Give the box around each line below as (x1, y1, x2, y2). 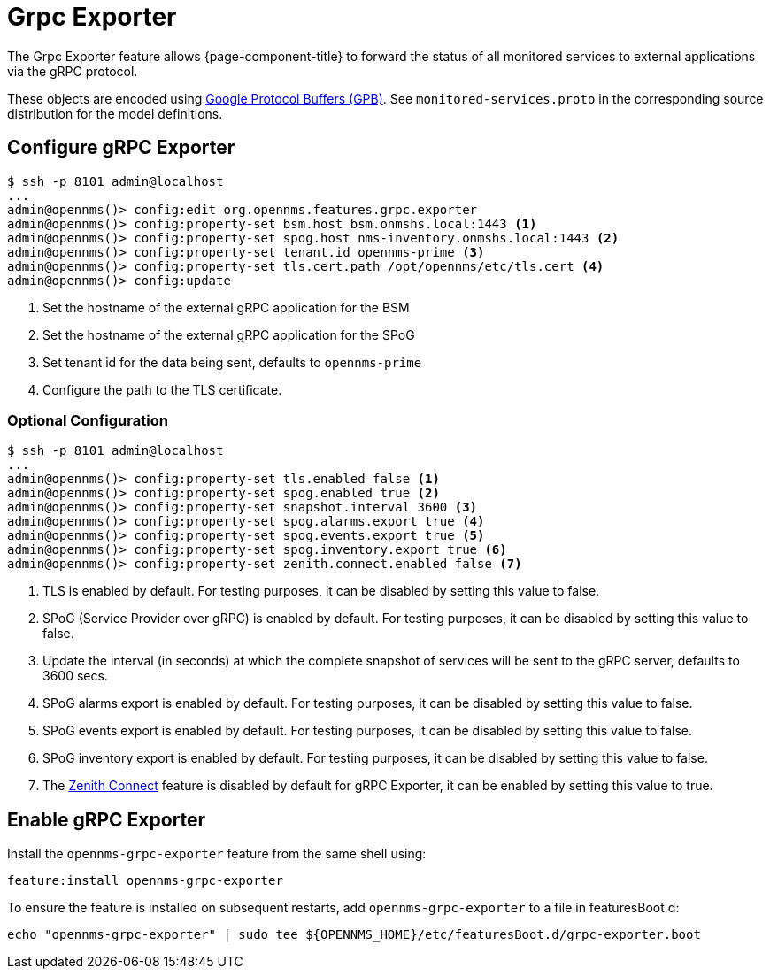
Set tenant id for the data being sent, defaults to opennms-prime (42, 354, 422, 370)
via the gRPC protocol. (7, 63, 138, 79)
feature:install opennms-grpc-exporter (7, 873, 283, 888)
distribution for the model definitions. (7, 105, 223, 121)
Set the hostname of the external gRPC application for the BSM (42, 299, 410, 315)
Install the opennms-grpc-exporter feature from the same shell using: (7, 846, 427, 862)
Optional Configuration (7, 411, 168, 429)
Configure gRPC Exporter (7, 136, 235, 159)
